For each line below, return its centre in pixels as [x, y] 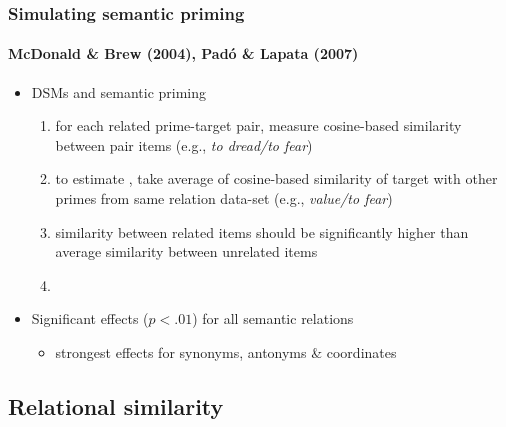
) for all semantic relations [273, 318]
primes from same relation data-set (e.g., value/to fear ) [224, 198]
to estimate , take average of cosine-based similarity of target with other [276, 178]
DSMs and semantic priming [119, 91]
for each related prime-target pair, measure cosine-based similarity [258, 125]
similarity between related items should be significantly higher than [262, 231]
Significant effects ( [90, 318]
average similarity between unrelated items [186, 251]
